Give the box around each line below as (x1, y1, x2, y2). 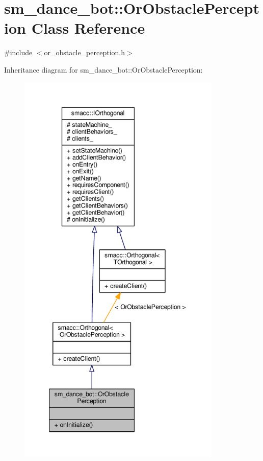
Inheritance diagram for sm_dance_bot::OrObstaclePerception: (4, 64, 203, 75)
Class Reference (31, 17, 145, 38)
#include (4, 47, 33, 58)
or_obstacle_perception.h (44, 47, 125, 58)
